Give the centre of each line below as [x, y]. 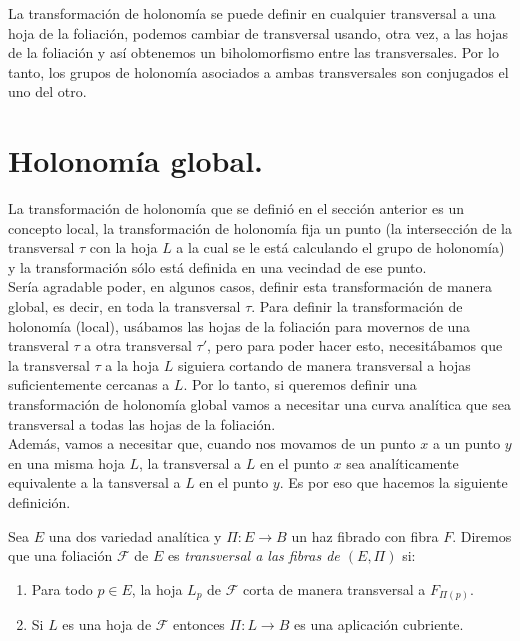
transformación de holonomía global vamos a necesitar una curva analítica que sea [259, 404]
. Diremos [482, 535]
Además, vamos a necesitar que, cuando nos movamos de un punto [212, 443]
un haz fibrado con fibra [365, 535]
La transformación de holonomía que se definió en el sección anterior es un [236, 208]
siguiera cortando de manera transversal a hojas [324, 364]
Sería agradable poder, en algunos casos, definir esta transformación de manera [250, 286]
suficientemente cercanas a [89, 384]
